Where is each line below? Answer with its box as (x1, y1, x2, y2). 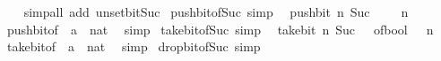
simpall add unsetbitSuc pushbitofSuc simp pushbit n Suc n (23, 3, 409, 20)
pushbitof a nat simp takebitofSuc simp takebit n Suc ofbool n (6, 19, 434, 38)
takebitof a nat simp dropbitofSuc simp (6, 37, 261, 56)
